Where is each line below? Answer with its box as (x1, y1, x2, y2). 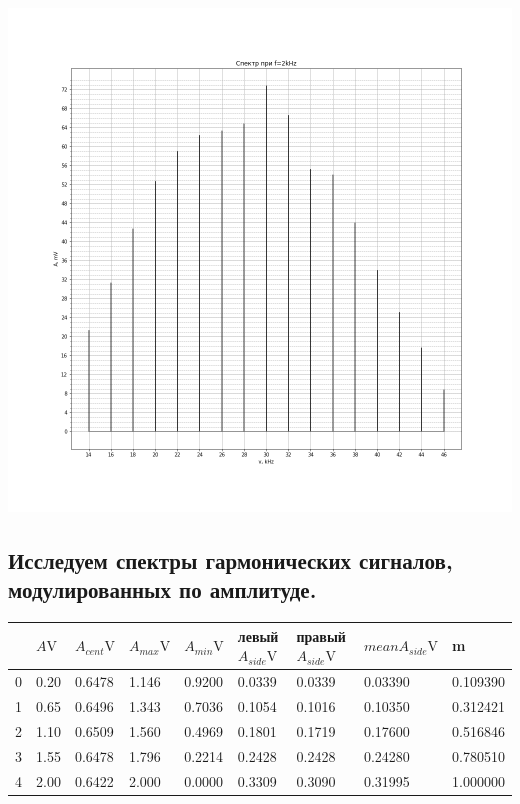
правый (296, 625, 346, 646)
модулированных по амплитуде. (8, 574, 317, 605)
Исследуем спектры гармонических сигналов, (8, 544, 453, 575)
